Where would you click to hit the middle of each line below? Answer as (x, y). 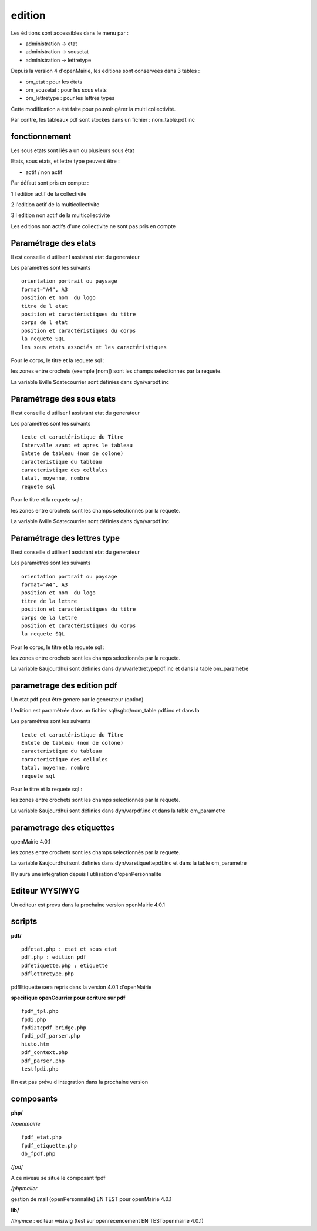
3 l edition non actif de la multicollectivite (60, 215)
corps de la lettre (49, 618)
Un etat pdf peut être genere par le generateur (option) (77, 700)
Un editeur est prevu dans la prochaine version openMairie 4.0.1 (88, 905)
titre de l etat (45, 306)
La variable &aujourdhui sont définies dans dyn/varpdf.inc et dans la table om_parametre (118, 811)
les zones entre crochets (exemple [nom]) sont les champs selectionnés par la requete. (117, 371)
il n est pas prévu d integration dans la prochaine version (80, 1082)
